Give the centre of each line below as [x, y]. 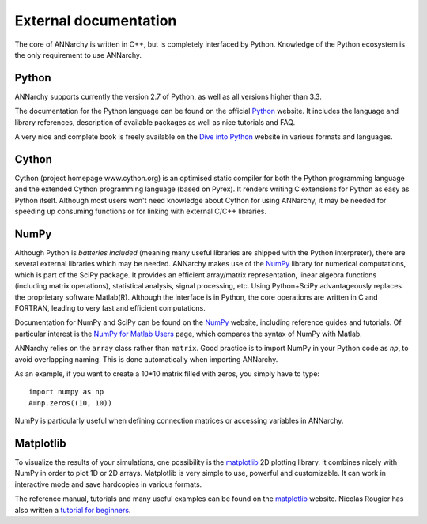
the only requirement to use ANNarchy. [78, 55]
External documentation [96, 21]
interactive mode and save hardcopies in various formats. [108, 484]
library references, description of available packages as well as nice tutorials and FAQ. [155, 122]
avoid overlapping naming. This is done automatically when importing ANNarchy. [146, 359]
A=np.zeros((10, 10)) [70, 403]
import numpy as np [66, 392]
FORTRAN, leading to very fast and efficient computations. [110, 307]
